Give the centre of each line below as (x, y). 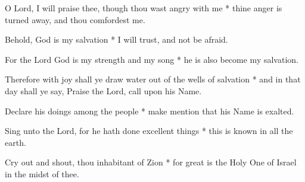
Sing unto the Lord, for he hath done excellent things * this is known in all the (149, 131)
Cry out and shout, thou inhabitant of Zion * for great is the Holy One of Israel (151, 162)
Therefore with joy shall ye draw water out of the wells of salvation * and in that (153, 79)
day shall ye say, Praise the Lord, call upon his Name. (103, 90)
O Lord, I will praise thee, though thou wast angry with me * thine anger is (144, 8)
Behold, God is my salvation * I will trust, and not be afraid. (116, 39)
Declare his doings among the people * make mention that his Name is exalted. (150, 111)
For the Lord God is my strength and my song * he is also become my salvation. (152, 59)
